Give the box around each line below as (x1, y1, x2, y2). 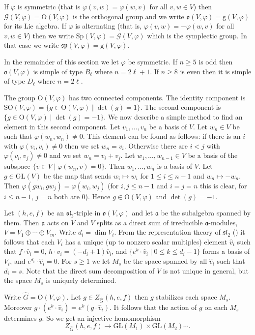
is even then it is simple (180, 66, 252, 76)
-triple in (74, 208, 101, 218)
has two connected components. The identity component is (69, 92, 246, 102)
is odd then (198, 56, 233, 66)
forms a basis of (202, 246, 250, 256)
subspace (4, 161, 30, 171)
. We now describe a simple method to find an (104, 111, 243, 122)
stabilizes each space (156, 292, 217, 302)
